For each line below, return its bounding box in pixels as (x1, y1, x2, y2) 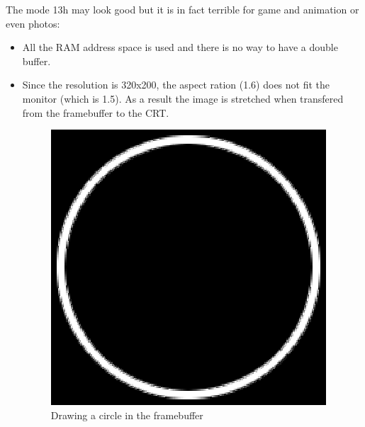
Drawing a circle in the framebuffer (50, 407, 203, 422)
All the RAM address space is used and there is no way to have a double (22, 40, 338, 55)
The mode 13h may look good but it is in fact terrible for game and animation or (6, 2, 359, 16)
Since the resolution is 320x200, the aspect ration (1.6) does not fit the (22, 77, 330, 92)
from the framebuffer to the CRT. (22, 105, 169, 120)
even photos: (6, 16, 60, 30)
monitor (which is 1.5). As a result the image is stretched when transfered (22, 91, 344, 106)
